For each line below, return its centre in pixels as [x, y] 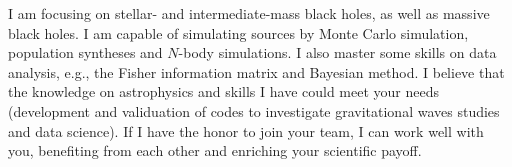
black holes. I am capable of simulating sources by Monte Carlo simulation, [238, 32]
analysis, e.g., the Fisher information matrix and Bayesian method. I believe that [256, 71]
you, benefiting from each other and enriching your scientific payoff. [215, 150]
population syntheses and [85, 52]
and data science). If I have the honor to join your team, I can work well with [246, 130]
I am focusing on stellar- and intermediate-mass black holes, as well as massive [249, 13]
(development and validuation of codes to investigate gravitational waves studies [254, 110]
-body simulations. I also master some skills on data [337, 52]
